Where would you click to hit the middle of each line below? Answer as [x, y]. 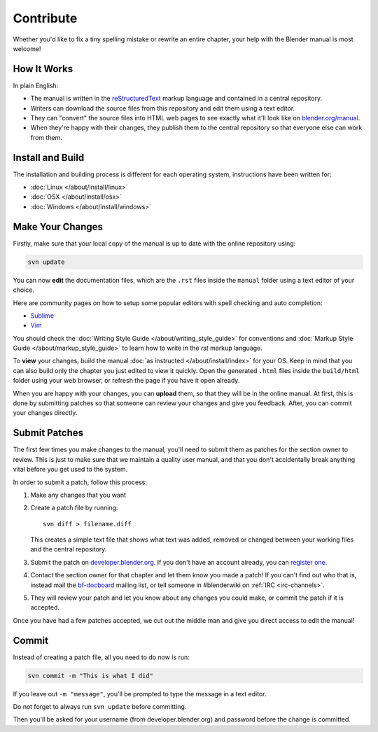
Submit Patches [48, 433]
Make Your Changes [58, 226]
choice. [24, 290]
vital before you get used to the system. [70, 470]
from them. [47, 137]
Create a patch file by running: [74, 508]
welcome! [27, 48]
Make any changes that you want [78, 495]
